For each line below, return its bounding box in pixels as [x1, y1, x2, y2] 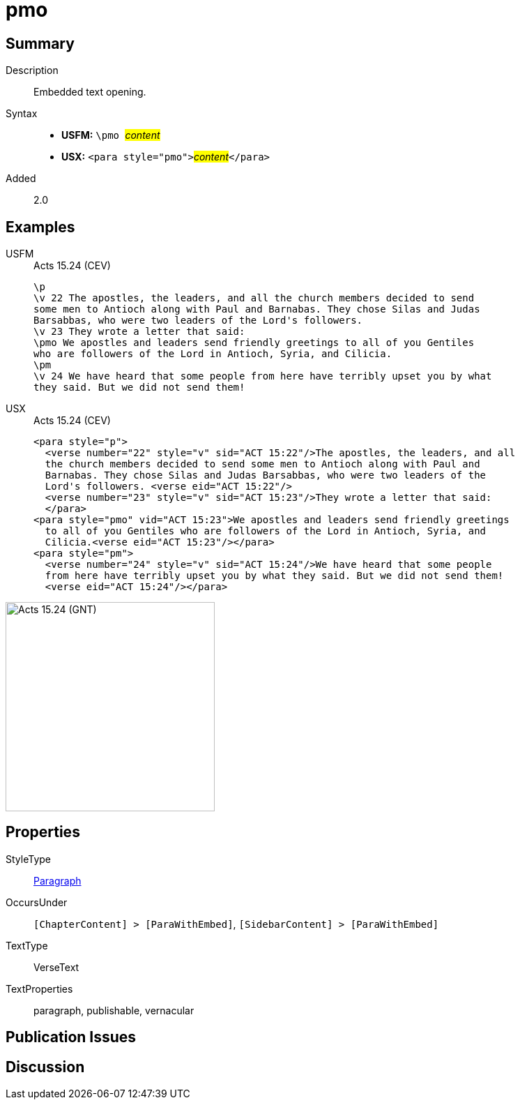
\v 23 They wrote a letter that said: [33, 326, 245, 338]
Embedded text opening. [33, 86, 146, 98]
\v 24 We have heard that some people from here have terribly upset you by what [33, 370, 492, 382]
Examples [6, 218, 75, 236]
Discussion [6, 1058, 85, 1076]
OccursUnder [6, 896, 68, 908]
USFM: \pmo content [61, 129, 160, 142]
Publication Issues [6, 1028, 137, 1046]
